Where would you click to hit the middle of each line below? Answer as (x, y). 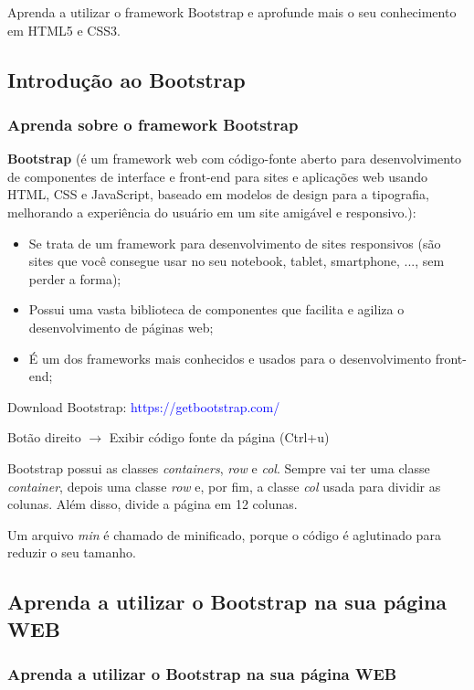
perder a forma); (75, 278)
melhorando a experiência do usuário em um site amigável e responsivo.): (212, 212)
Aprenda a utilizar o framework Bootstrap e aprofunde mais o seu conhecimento (232, 12)
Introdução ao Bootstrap (126, 79)
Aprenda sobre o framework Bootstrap (153, 124)
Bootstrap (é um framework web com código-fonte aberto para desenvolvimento (235, 159)
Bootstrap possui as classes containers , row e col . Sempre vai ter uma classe (219, 467)
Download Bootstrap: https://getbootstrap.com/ (144, 406)
